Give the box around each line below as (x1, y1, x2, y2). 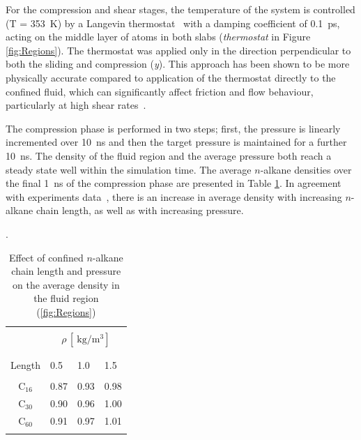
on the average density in (12, 277, 120, 291)
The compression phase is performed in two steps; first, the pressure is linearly (6, 121, 341, 135)
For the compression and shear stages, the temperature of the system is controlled (6, 2, 355, 16)
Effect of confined (8, 250, 84, 264)
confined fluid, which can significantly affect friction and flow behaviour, (6, 84, 314, 98)
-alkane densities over (260, 162, 352, 176)
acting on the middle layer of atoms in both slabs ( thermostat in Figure (6, 29, 311, 44)
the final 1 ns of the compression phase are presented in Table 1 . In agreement (6, 176, 341, 190)
